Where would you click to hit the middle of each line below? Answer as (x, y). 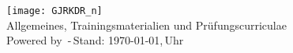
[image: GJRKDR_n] (54, 11)
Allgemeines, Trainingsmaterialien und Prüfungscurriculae (146, 25)
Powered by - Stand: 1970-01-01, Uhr (95, 40)
